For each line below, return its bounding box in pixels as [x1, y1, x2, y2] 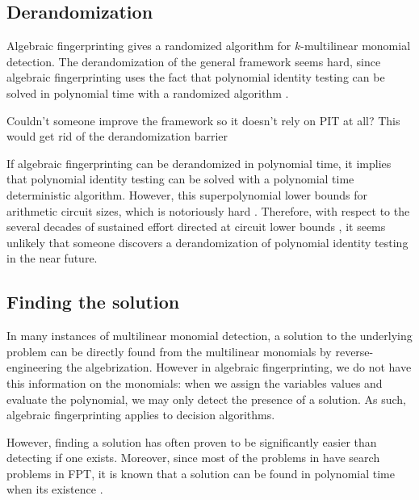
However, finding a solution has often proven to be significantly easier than [6, 433, 377, 450]
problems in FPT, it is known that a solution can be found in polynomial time [6, 464, 395, 481]
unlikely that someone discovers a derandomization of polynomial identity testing [6, 233, 409, 250]
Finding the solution [6, 289, 180, 314]
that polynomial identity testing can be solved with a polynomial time [6, 170, 354, 187]
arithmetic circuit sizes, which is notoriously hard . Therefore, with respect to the [6, 202, 410, 219]
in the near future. [6, 250, 98, 267]
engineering [6, 359, 63, 376]
